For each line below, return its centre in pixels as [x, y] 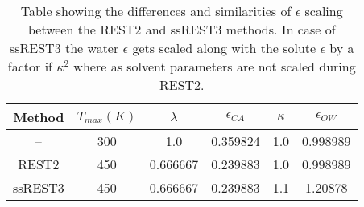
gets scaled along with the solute [224, 48]
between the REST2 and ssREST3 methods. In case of [182, 29]
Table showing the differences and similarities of [156, 11]
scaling [324, 11]
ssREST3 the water [64, 48]
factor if [30, 66]
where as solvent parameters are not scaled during [215, 66]
